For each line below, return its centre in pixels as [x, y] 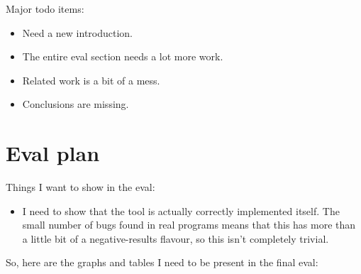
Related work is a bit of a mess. [91, 80]
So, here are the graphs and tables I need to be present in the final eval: [162, 262]
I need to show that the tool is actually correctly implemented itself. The [181, 210]
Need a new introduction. [78, 32]
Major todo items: [45, 9]
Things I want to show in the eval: [80, 187]
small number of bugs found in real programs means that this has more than [189, 225]
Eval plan [53, 153]
